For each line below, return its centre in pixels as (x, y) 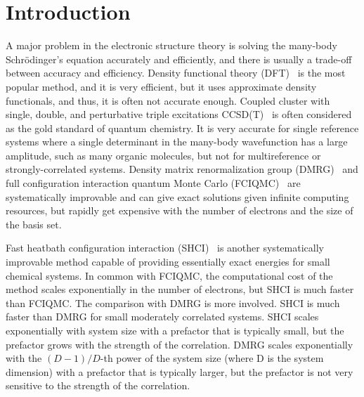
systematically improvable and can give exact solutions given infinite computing (177, 196)
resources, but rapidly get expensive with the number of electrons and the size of (180, 210)
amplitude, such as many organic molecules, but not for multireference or (163, 155)
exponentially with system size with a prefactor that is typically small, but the (175, 330)
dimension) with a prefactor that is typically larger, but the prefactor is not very (180, 371)
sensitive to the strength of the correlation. (98, 385)
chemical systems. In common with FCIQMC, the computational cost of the (169, 275)
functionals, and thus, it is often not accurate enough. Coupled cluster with (168, 100)
